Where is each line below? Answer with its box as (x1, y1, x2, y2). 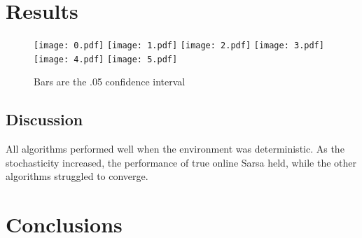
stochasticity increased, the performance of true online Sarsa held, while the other (6, 155, 357, 169)
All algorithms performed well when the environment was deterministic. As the (6, 141, 344, 156)
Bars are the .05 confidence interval (34, 74, 186, 89)
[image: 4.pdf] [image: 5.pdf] (34, 54, 178, 64)
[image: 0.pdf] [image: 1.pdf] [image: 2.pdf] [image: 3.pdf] (34, 41, 324, 51)
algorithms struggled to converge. (6, 169, 148, 183)
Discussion (6, 108, 83, 130)
